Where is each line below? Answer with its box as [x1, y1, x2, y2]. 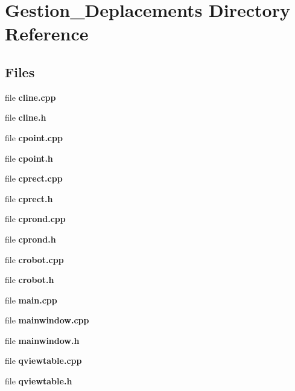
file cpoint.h [5, 151, 53, 164]
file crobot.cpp [5, 253, 64, 265]
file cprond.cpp [5, 212, 66, 225]
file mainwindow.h [5, 334, 80, 346]
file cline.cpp [5, 91, 56, 103]
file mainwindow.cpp [5, 314, 89, 326]
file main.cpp [5, 293, 57, 306]
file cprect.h [5, 192, 53, 205]
